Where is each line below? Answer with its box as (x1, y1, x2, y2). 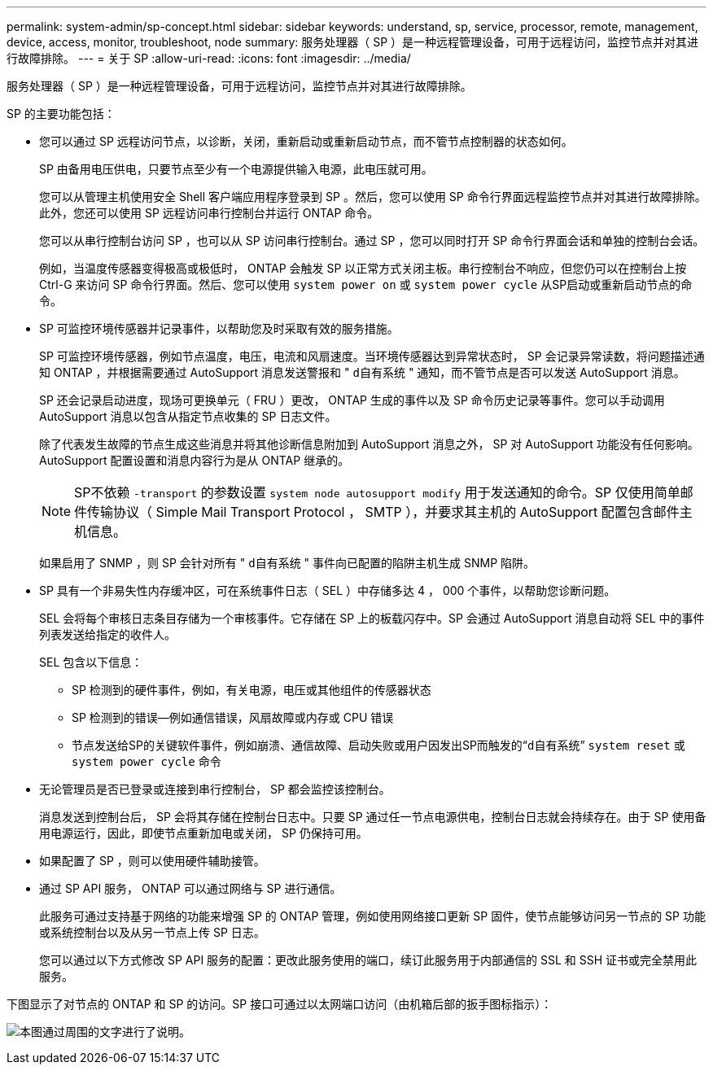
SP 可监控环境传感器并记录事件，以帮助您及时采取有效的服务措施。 (39, 321, 399, 335)
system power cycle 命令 (72, 754, 221, 768)
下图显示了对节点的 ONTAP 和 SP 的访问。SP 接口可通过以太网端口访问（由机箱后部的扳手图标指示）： (7, 997, 553, 1011)
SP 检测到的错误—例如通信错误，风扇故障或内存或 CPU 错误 (72, 710, 394, 724)
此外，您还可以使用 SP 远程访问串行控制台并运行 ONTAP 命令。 (39, 206, 379, 220)
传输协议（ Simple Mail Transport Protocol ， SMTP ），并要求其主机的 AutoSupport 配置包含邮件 (87, 504, 680, 520)
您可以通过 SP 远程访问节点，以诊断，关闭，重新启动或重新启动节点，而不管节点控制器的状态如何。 (39, 134, 573, 148)
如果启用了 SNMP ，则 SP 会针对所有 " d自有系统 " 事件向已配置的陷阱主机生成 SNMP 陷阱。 (39, 556, 536, 570)
